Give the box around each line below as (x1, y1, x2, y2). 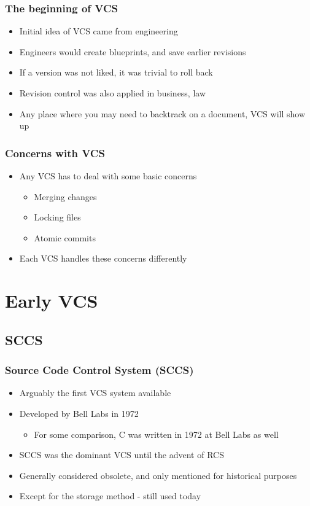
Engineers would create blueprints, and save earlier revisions (19, 45, 246, 58)
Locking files (34, 211, 81, 224)
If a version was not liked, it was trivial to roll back (19, 66, 213, 79)
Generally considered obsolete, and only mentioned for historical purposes (19, 469, 297, 481)
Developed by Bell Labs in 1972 (19, 407, 139, 419)
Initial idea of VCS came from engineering (19, 25, 178, 37)
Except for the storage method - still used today (19, 489, 201, 502)
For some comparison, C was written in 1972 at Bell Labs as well (34, 427, 279, 440)
